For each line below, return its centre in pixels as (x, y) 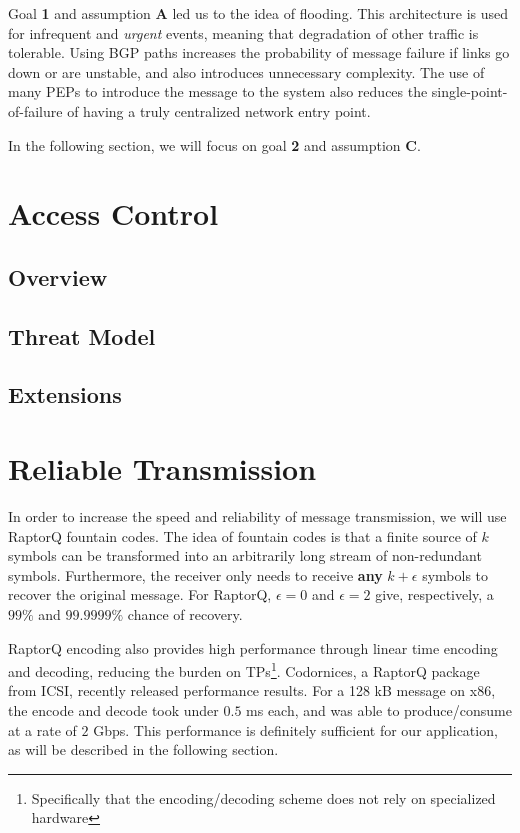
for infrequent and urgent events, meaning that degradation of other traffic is (243, 32)
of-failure (35, 110)
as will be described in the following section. (143, 749)
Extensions (65, 394)
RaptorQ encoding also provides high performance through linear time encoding (253, 647)
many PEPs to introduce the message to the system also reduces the (218, 91)
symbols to (455, 574)
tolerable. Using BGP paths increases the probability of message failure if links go (259, 52)
